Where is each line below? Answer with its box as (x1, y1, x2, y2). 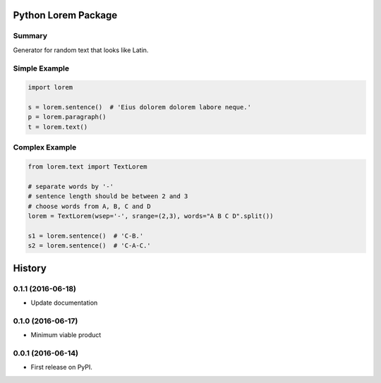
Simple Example (13, 63, 70, 73)
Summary (13, 31, 48, 41)
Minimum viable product (30, 331, 102, 339)
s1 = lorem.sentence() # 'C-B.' (28, 231, 144, 240)
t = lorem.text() (28, 123, 88, 130)
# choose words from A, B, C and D (28, 202, 151, 210)
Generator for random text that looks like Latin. (13, 46, 149, 54)
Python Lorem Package (13, 9, 118, 21)
